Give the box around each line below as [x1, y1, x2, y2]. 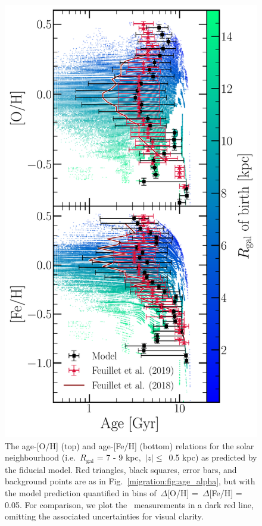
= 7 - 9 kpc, [96, 451, 141, 464]
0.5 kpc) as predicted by [169, 451, 257, 464]
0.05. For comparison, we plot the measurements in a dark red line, [5, 498, 254, 511]
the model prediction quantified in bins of [5, 487, 157, 499]
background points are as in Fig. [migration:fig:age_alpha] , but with [5, 475, 255, 487]
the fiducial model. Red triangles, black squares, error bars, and [5, 463, 237, 475]
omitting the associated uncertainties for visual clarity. [5, 510, 204, 522]
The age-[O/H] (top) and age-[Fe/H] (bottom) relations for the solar [5, 439, 254, 452]
